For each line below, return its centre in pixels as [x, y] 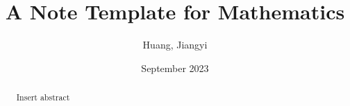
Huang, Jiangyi [175, 45]
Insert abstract [43, 97]
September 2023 [175, 68]
